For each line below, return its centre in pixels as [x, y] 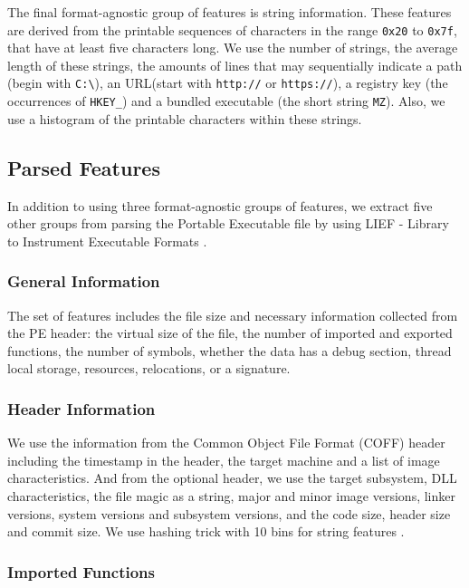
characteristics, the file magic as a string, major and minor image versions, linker [231, 495]
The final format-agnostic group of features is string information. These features [230, 12]
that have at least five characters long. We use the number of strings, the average [233, 48]
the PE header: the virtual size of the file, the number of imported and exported [230, 333]
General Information [84, 281]
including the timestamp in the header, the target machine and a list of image [224, 460]
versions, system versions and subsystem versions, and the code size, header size [229, 513]
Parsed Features [84, 167]
